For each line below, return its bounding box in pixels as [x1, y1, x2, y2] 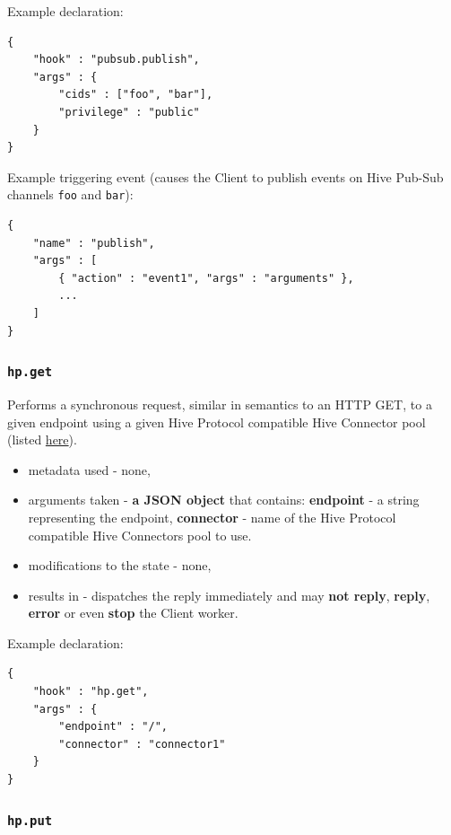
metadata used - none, [28, 460, 151, 479]
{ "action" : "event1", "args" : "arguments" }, [58, 271, 354, 285]
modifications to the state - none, [28, 556, 212, 575]
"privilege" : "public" [58, 105, 200, 119]
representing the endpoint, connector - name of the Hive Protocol [28, 507, 396, 526]
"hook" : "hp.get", [32, 685, 149, 699]
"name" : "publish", [32, 236, 155, 250]
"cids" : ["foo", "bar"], [58, 88, 213, 101]
